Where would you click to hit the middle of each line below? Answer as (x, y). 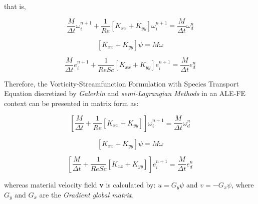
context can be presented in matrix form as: (71, 103)
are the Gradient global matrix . (87, 194)
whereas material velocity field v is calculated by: (80, 184)
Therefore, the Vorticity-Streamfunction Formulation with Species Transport (121, 83)
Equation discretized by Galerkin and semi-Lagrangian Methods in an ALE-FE (125, 93)
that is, (15, 6)
